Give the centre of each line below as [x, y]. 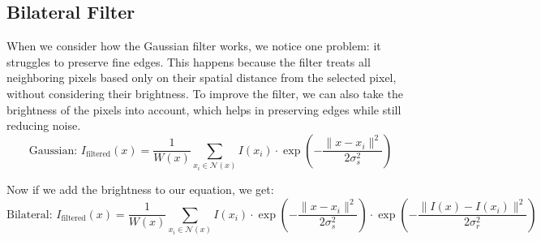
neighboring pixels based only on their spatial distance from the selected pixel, [202, 77]
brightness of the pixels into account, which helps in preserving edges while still [204, 109]
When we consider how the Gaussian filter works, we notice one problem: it [194, 46]
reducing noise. [44, 125]
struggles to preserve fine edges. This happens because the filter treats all [189, 61]
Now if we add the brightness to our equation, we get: [140, 189]
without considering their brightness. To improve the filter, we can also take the [205, 93]
